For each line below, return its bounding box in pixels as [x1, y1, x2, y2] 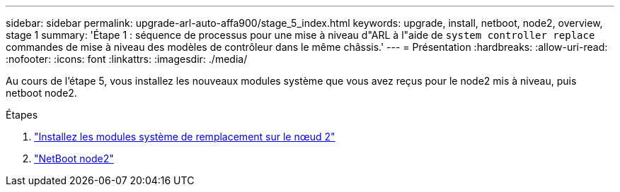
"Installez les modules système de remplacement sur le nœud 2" [34, 131, 335, 143]
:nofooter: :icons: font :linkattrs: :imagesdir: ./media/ [6, 53, 248, 65]
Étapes [6, 109, 38, 121]
